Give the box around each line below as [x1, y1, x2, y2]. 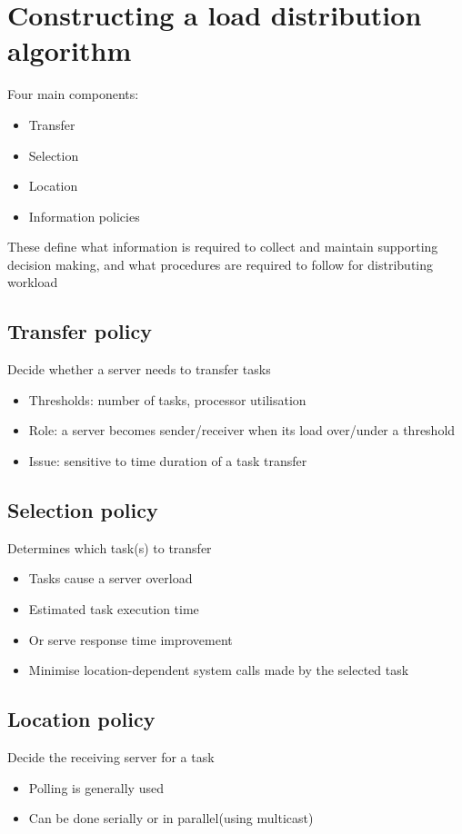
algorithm [7, 32, 132, 69]
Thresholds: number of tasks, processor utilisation [28, 390, 306, 409]
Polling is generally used [28, 778, 164, 797]
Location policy [7, 705, 156, 733]
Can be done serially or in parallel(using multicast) [28, 809, 314, 828]
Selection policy [7, 496, 158, 524]
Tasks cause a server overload [28, 569, 193, 588]
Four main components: [7, 84, 139, 104]
